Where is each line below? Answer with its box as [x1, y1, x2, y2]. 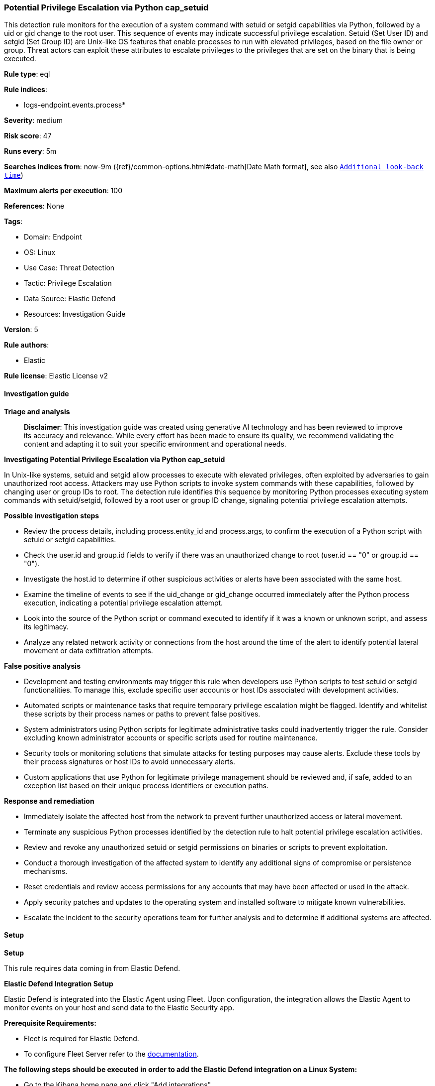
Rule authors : [4, 341, 49, 350]
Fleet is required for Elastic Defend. [24, 1034, 139, 1043]
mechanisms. [24, 866, 68, 875]
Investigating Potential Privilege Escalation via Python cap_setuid [4, 455, 225, 464]
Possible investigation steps [4, 511, 99, 520]
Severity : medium [4, 116, 63, 125]
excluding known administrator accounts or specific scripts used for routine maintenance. [24, 733, 318, 742]
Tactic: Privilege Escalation [24, 279, 112, 288]
